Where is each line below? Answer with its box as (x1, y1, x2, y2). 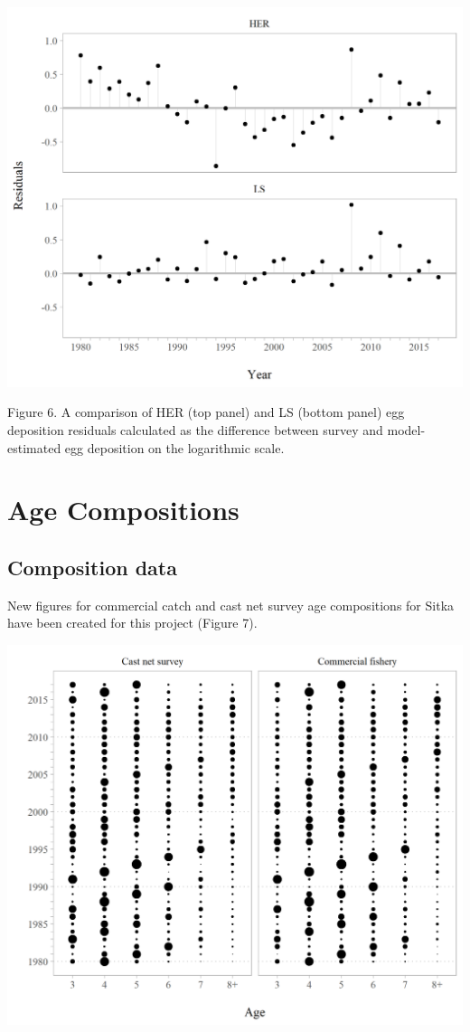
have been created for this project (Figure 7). (7, 613, 258, 632)
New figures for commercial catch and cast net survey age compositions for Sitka (7, 595, 455, 614)
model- (387, 421, 426, 440)
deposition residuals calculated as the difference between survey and (7, 421, 383, 440)
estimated (7, 438, 61, 457)
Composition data (7, 553, 177, 581)
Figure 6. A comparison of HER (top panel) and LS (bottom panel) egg (7, 402, 405, 421)
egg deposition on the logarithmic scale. (64, 438, 285, 457)
